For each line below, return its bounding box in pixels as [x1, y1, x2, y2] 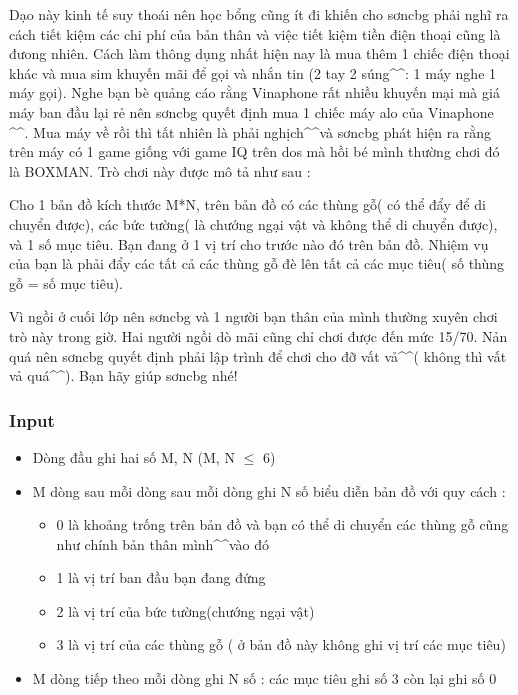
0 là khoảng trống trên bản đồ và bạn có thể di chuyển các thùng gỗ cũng [56, 514, 509, 535]
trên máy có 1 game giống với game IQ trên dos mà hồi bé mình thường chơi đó [9, 141, 500, 162]
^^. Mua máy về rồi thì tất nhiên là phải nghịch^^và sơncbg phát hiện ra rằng [9, 121, 492, 142]
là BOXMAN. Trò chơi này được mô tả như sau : [9, 160, 311, 181]
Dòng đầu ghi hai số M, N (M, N [32, 446, 235, 467]
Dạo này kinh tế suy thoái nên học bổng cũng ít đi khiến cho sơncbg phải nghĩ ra [9, 4, 509, 24]
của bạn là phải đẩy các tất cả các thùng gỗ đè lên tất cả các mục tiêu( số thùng [9, 253, 505, 274]
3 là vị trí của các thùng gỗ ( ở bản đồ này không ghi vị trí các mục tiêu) [56, 634, 506, 655]
